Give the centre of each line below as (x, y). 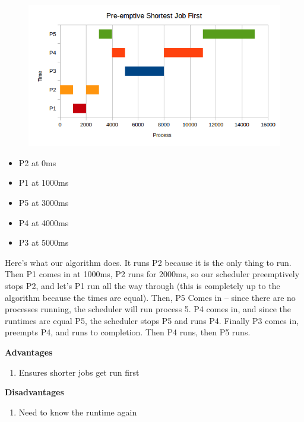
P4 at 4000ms (44, 222)
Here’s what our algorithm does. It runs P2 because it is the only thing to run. (148, 262)
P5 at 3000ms (44, 203)
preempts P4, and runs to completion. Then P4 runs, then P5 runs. (128, 332)
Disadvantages (34, 392)
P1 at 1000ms (44, 183)
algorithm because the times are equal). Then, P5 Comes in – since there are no (150, 297)
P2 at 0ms (37, 162)
